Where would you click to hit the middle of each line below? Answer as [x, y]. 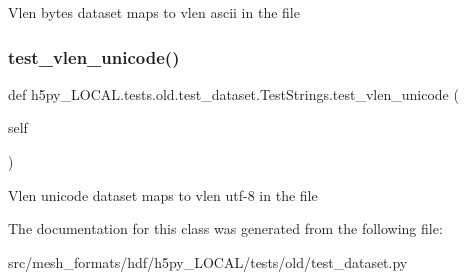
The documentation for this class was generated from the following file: [225, 228]
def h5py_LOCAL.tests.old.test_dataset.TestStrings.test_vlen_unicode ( [233, 93]
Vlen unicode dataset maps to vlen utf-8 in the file [163, 194]
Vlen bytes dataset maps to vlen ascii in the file [154, 12]
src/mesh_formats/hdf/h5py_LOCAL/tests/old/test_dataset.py [208, 261]
